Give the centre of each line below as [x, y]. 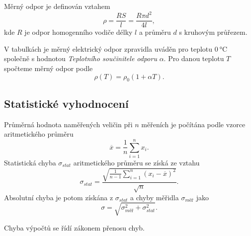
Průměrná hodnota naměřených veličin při [68, 124]
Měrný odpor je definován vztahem [57, 6]
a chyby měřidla [155, 197]
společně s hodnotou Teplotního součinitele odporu [81, 58]
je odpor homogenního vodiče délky [79, 32]
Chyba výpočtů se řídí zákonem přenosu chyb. [74, 227]
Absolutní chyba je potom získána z [59, 197]
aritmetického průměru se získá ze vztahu [136, 162]
